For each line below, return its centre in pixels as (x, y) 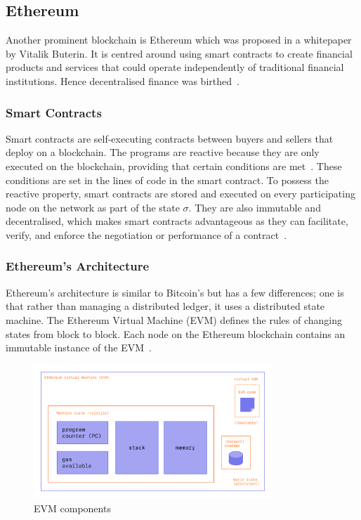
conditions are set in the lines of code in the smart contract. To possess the (167, 180)
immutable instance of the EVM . (79, 347)
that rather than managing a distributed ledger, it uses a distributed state (165, 306)
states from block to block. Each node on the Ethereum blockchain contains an (176, 333)
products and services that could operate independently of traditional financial (175, 67)
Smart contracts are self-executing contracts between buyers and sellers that (170, 138)
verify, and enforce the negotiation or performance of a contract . (146, 234)
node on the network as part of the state (93, 207)
